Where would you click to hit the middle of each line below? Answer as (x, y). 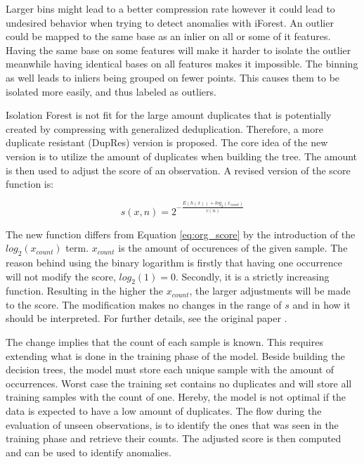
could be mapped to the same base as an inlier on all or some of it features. (168, 36)
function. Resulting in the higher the (84, 291)
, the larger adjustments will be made (270, 291)
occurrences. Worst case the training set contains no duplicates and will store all (179, 383)
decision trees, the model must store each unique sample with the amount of (170, 369)
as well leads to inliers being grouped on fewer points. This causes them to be (173, 77)
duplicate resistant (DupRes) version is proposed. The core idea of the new (167, 142)
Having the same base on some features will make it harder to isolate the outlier (178, 50)
